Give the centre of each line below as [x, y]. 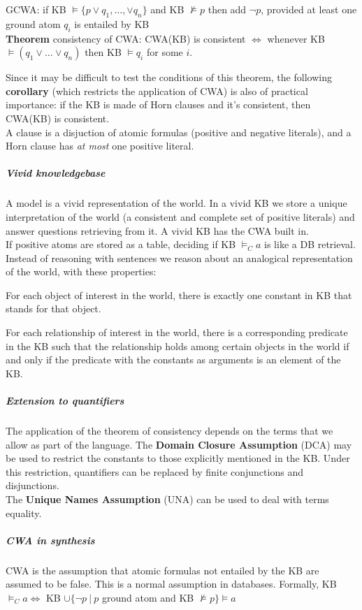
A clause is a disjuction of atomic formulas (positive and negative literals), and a [179, 132]
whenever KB [296, 38]
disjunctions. [32, 485]
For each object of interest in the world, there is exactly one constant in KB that [179, 295]
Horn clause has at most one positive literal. [100, 146]
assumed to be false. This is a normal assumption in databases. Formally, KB [171, 584]
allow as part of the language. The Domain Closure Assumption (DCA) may [179, 444]
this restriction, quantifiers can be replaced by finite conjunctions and [154, 471]
